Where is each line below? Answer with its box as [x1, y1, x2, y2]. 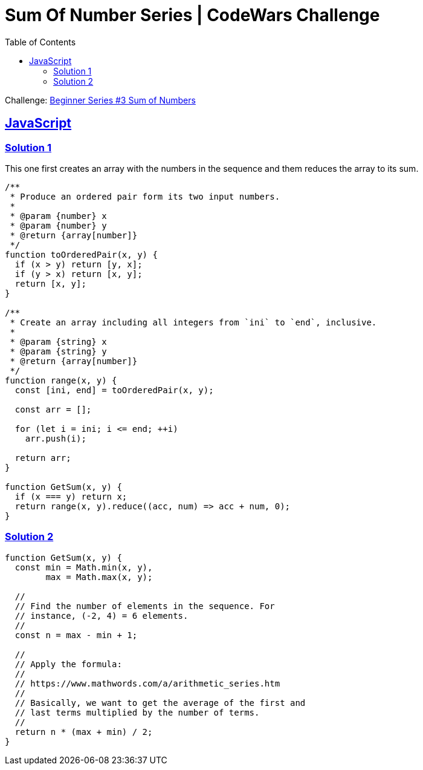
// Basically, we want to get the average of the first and [15, 697, 306, 708]
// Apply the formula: [15, 659, 122, 669]
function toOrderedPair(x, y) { [5, 249, 158, 259]
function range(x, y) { [5, 375, 117, 385]
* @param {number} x [10, 210, 107, 221]
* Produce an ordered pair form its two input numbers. [10, 191, 280, 201]
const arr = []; [15, 404, 92, 414]
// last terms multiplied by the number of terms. [15, 707, 260, 717]
